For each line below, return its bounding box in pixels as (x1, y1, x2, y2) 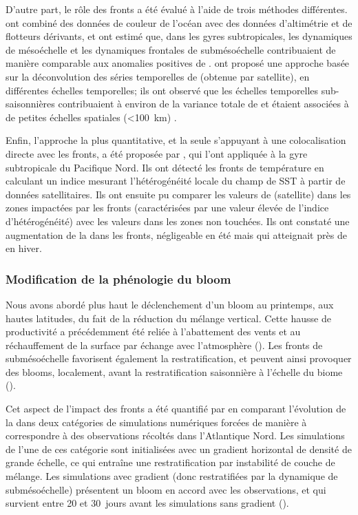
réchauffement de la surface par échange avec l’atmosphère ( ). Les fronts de (6, 337, 323, 352)
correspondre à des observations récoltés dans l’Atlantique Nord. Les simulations (6, 428, 345, 443)
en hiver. (6, 241, 42, 255)
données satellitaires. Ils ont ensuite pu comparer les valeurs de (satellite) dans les (6, 187, 351, 201)
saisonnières (6, 96, 55, 111)
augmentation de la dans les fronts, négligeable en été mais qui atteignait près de (6, 227, 347, 242)
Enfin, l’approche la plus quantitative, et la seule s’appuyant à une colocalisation (6, 133, 346, 147)
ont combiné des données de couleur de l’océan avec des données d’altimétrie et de (6, 15, 352, 30)
